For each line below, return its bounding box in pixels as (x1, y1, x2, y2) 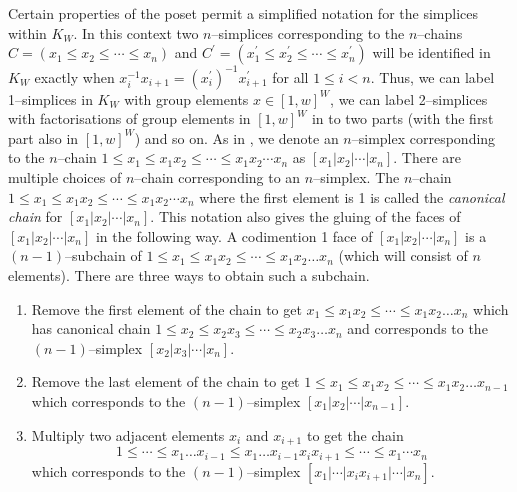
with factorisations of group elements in (8, 108, 251, 129)
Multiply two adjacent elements (31, 424, 225, 445)
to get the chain (306, 424, 404, 445)
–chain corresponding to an (134, 167, 301, 188)
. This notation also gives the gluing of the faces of (150, 206, 461, 227)
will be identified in (372, 42, 491, 63)
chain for (8, 206, 63, 227)
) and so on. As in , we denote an (134, 127, 339, 148)
